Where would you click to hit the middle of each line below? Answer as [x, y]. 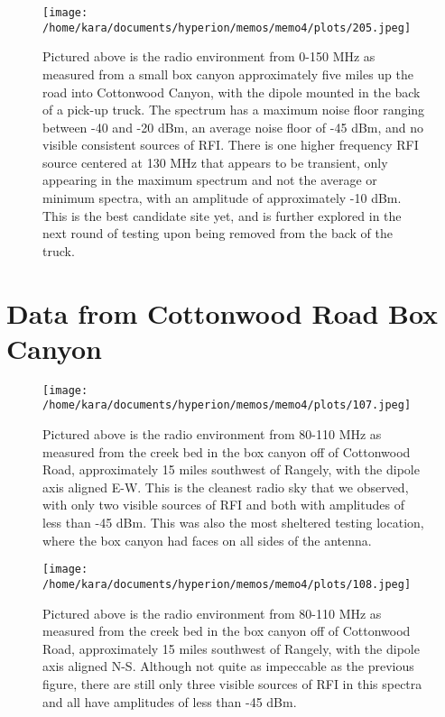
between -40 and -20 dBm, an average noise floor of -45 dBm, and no [233, 127]
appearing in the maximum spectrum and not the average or [210, 180]
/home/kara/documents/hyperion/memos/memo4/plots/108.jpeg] [227, 584]
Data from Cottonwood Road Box [222, 313]
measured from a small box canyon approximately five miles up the [228, 74]
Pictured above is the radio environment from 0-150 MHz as [209, 56]
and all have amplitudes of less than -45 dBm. [170, 701]
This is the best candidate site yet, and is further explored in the [222, 215]
